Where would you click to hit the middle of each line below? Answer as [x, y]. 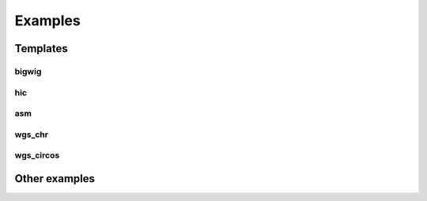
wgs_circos [37, 155]
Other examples [55, 179]
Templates [41, 48]
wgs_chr [32, 134]
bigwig [28, 71]
